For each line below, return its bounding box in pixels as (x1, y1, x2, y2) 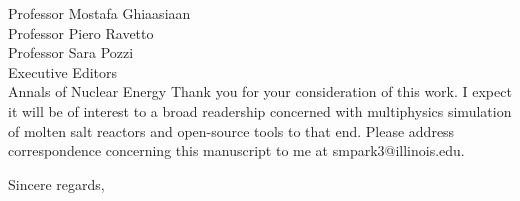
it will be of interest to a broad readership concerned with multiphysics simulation (8, 100, 512, 121)
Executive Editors (8, 61, 118, 82)
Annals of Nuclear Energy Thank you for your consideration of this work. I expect (8, 81, 512, 102)
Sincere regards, (8, 173, 105, 194)
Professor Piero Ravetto (8, 22, 154, 43)
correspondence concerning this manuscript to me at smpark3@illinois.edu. (8, 140, 465, 161)
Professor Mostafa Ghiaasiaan (8, 3, 191, 23)
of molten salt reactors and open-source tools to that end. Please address (8, 120, 455, 141)
